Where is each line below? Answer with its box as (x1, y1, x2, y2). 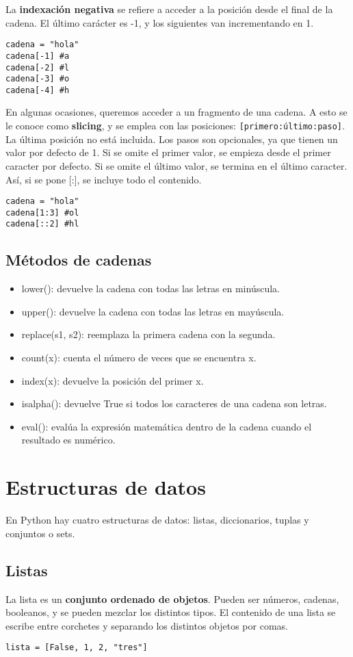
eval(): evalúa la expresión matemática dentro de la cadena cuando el (21, 419, 312, 433)
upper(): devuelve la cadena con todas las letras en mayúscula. (21, 304, 285, 318)
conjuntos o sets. (5, 526, 75, 540)
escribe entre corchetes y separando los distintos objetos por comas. (5, 618, 288, 632)
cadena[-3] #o (5, 74, 70, 84)
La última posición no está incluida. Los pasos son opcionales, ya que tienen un (5, 131, 338, 146)
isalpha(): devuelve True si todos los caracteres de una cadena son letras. (21, 396, 327, 411)
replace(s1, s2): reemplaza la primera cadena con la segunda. (21, 327, 276, 342)
